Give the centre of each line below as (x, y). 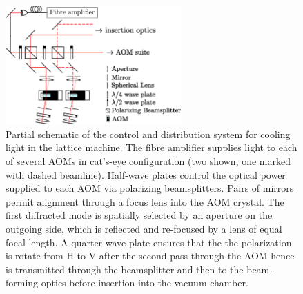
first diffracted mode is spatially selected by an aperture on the (139, 215)
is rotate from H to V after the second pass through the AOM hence (150, 256)
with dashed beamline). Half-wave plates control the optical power (146, 174)
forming (22, 283)
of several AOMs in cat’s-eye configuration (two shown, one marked (148, 160)
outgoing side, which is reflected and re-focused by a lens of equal (144, 228)
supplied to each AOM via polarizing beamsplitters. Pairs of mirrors (150, 188)
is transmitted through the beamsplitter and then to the (125, 269)
